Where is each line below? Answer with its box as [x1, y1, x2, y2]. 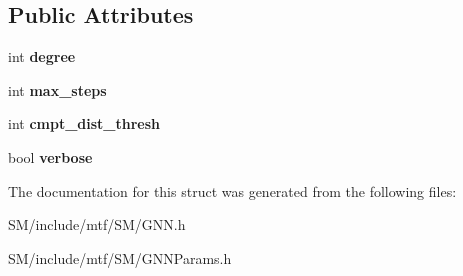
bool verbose [8, 146, 93, 167]
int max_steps [8, 79, 107, 100]
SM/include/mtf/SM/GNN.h [8, 214, 186, 235]
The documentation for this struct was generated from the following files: [8, 180, 457, 201]
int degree [8, 46, 76, 67]
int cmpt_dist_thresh [8, 113, 161, 134]
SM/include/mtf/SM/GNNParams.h [8, 247, 232, 268]
